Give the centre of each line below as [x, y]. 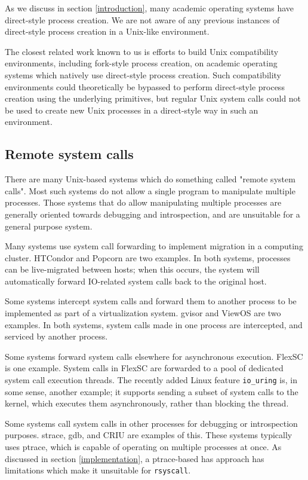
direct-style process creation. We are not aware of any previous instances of [142, 19]
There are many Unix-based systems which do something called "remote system [150, 179]
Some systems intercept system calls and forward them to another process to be [151, 301]
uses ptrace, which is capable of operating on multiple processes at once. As [143, 447]
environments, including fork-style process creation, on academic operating [141, 63]
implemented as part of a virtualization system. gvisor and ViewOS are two [143, 313]
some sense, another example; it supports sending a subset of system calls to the [152, 391]
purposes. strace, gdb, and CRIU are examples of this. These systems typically [149, 435]
